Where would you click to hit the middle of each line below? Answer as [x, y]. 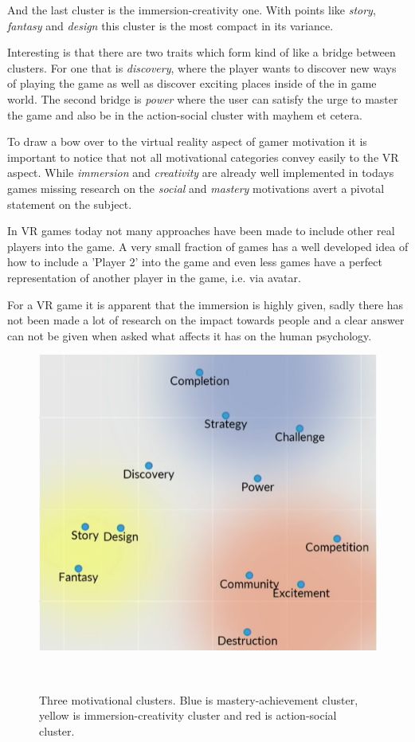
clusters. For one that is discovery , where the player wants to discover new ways [202, 67]
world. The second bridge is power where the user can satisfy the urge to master [203, 98]
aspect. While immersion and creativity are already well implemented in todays [201, 173]
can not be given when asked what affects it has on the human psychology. [190, 335]
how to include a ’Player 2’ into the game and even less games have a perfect [195, 262]
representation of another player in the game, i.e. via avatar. [154, 277]
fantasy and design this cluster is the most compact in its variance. [170, 25]
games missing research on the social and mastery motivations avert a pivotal [196, 188]
